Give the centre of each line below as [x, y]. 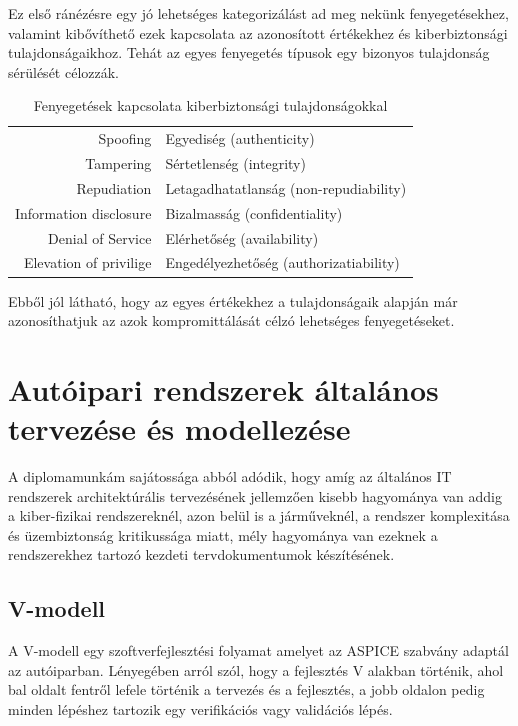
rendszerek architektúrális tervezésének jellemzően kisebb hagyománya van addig [255, 495]
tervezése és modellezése [179, 428]
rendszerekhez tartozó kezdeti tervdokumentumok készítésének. [201, 554]
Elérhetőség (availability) [242, 237]
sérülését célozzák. [63, 71]
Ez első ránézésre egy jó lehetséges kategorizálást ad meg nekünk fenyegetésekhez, [258, 13]
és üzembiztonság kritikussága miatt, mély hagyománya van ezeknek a [223, 534]
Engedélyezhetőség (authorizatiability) [282, 262]
